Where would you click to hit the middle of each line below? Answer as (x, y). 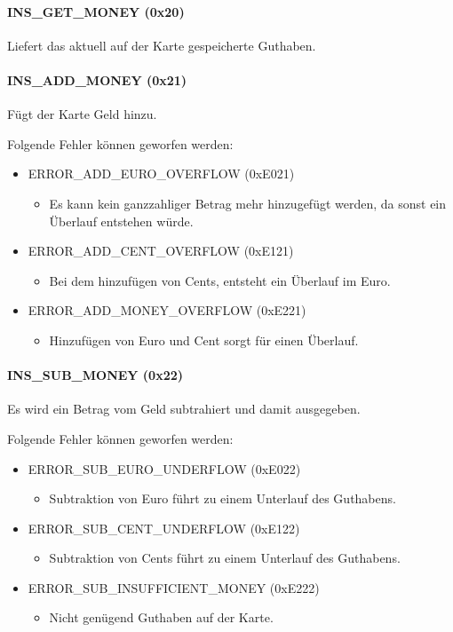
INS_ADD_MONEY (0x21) (97, 79)
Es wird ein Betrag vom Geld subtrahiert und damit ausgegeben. (184, 409)
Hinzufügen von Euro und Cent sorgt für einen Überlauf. (204, 340)
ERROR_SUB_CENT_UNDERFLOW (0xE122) (164, 528)
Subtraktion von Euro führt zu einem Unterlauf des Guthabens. (223, 498)
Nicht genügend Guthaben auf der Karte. (161, 617)
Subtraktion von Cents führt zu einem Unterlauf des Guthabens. (225, 558)
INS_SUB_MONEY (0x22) (95, 375)
